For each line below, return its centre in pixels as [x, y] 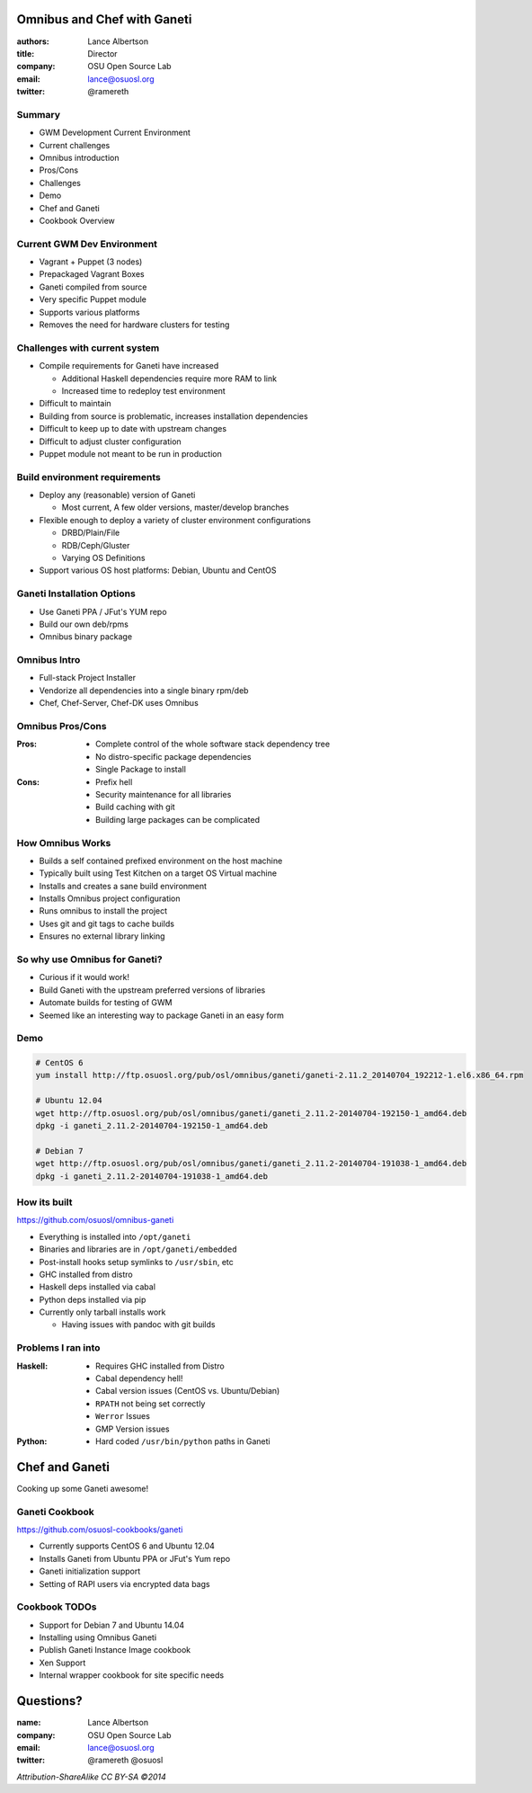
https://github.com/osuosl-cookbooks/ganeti [100, 1530]
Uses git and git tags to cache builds [107, 923]
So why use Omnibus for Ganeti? [89, 959]
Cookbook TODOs [57, 1607]
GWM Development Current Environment [115, 133]
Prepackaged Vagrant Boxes [92, 274]
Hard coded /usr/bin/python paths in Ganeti [183, 1441]
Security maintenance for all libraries [164, 794]
